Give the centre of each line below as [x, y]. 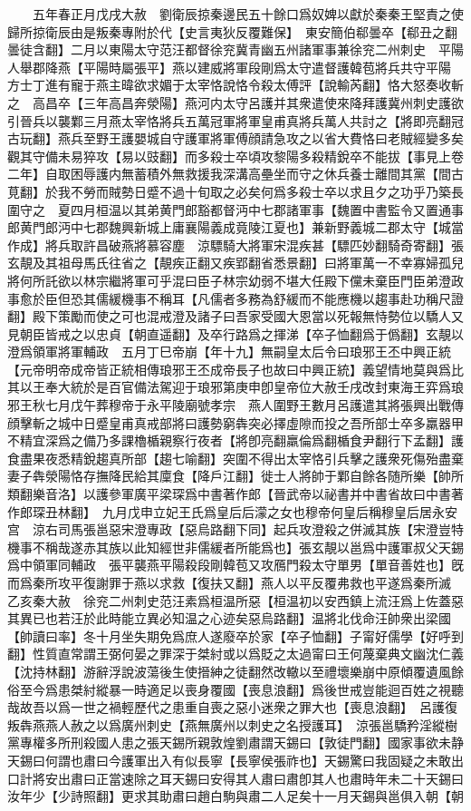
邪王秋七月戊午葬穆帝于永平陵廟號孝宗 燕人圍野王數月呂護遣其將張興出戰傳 [235, 405]
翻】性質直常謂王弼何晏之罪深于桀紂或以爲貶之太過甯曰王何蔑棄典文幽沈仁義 [235, 654]
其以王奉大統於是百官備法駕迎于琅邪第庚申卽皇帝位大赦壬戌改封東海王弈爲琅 [235, 387]
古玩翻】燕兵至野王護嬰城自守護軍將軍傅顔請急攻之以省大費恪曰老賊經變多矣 [235, 138]
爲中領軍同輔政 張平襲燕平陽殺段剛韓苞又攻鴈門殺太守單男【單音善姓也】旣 [235, 565]
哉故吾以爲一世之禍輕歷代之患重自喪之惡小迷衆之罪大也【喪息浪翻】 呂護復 [232, 707]
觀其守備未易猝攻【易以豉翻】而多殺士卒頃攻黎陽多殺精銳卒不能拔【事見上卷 [235, 156]
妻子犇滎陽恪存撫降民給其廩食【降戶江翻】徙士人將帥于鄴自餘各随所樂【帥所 [235, 476]
